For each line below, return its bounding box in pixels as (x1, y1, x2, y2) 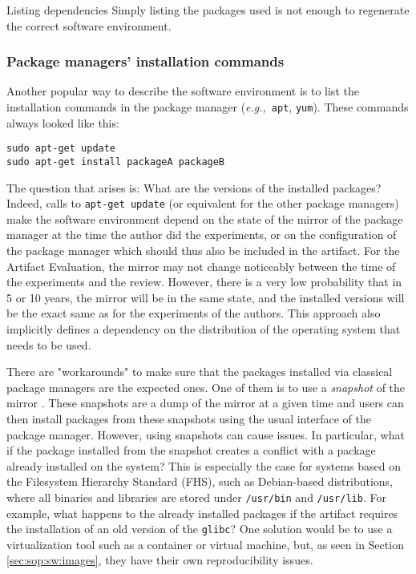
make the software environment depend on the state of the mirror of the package (6, 210, 403, 227)
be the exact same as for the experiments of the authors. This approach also (6, 305, 381, 321)
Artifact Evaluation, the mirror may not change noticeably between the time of (6, 257, 396, 274)
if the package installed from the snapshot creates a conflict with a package (6, 442, 376, 459)
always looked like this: (6, 114, 119, 131)
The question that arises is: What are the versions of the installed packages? (6, 179, 382, 196)
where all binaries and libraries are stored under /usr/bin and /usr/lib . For (6, 488, 386, 505)
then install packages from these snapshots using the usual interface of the (6, 410, 371, 426)
